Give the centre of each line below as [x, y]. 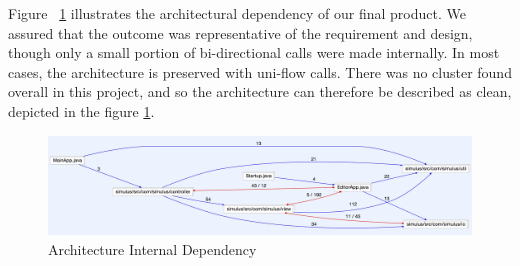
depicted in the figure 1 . [81, 110]
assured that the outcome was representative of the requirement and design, [240, 32]
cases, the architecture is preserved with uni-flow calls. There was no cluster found [260, 71]
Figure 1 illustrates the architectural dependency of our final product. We [237, 13]
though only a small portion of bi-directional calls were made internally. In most [254, 52]
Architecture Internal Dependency [152, 248]
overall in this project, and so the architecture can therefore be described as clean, [260, 91]
